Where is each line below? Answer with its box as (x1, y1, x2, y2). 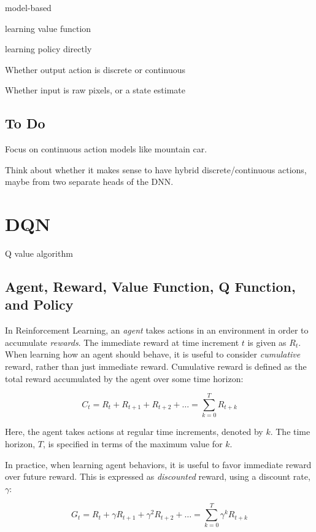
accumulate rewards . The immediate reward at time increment (5, 335, 239, 348)
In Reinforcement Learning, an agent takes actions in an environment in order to (5, 324, 309, 337)
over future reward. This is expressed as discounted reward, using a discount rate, (5, 470, 310, 483)
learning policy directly (5, 42, 92, 55)
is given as (247, 335, 287, 348)
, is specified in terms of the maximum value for (42, 437, 223, 450)
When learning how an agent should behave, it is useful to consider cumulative (5, 348, 301, 361)
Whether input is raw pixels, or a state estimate (5, 84, 186, 96)
